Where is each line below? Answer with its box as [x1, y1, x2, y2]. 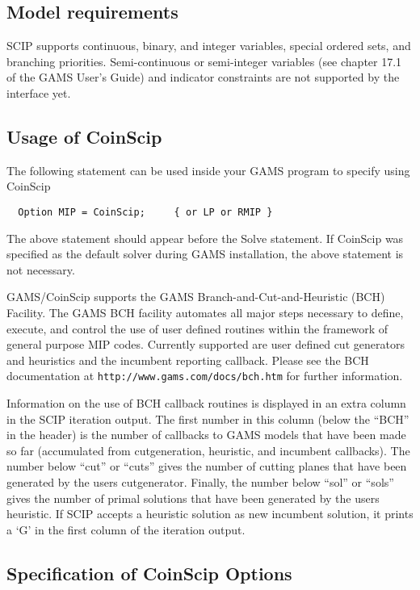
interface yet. [6, 84, 71, 101]
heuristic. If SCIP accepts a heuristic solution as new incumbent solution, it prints [6, 505, 414, 522]
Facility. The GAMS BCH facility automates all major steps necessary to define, [6, 304, 404, 320]
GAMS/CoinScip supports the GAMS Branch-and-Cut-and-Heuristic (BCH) [6, 288, 385, 305]
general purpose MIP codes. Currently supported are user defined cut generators [6, 336, 405, 353]
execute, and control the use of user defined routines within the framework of [6, 320, 388, 337]
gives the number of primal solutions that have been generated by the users [6, 489, 380, 506]
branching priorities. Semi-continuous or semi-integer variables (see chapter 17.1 [6, 52, 402, 69]
